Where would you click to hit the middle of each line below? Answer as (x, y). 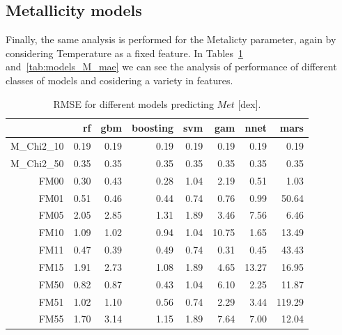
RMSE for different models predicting (133, 103)
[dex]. (249, 103)
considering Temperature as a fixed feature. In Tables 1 (125, 53)
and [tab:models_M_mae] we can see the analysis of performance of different (171, 67)
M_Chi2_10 (37, 146)
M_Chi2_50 (37, 163)
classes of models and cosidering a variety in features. (119, 80)
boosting (152, 128)
